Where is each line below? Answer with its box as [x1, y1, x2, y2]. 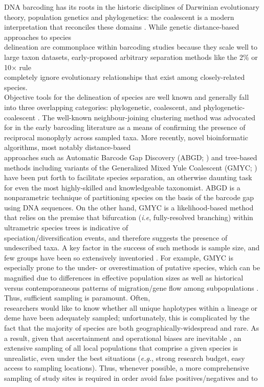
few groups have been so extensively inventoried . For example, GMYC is [4, 252, 233, 263]
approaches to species [4, 31, 71, 42]
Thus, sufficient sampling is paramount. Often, [4, 292, 150, 303]
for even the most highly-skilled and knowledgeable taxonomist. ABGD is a [4, 182, 240, 192]
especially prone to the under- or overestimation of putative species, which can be [4, 262, 260, 273]
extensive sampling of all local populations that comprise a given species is [4, 342, 238, 353]
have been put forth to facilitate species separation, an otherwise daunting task [4, 172, 252, 183]
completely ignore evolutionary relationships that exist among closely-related [4, 72, 245, 82]
